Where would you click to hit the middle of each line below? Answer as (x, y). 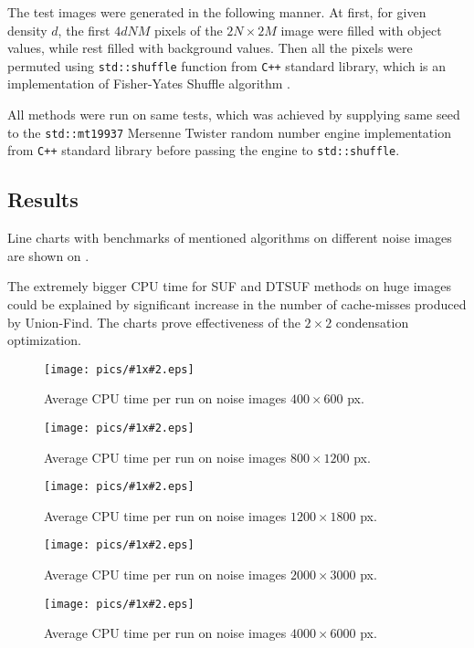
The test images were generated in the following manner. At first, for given (217, 12)
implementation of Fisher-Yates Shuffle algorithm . (149, 84)
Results (43, 199)
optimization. (44, 340)
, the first (84, 30)
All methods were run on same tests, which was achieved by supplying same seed (234, 115)
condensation (372, 322)
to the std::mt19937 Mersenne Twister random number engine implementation (229, 132)
